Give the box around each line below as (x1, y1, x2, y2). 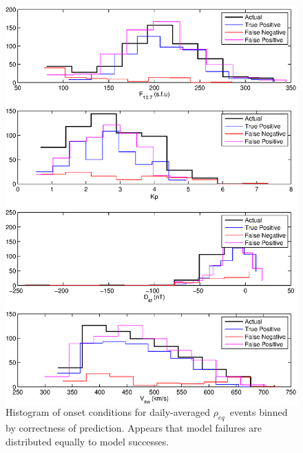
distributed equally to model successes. (6, 434, 169, 448)
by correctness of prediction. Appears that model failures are (6, 421, 262, 435)
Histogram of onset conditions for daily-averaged (6, 405, 211, 419)
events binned (229, 405, 288, 419)
